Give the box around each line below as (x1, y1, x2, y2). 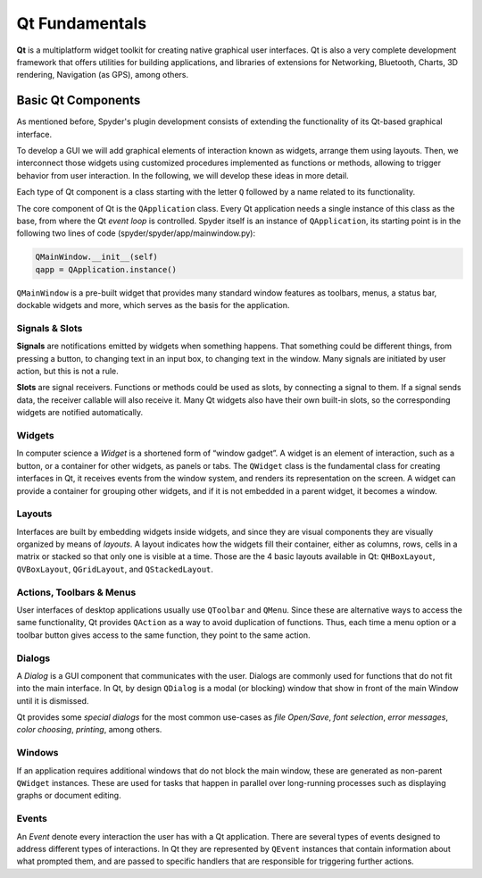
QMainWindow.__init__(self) (35, 252, 158, 263)
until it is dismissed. (16, 695, 89, 706)
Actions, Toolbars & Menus (16, 586, 137, 598)
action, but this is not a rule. (16, 366, 120, 377)
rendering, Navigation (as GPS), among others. (16, 70, 189, 80)
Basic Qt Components (16, 93, 141, 108)
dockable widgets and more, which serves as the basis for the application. (16, 300, 290, 311)
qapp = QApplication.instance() (35, 264, 178, 274)
